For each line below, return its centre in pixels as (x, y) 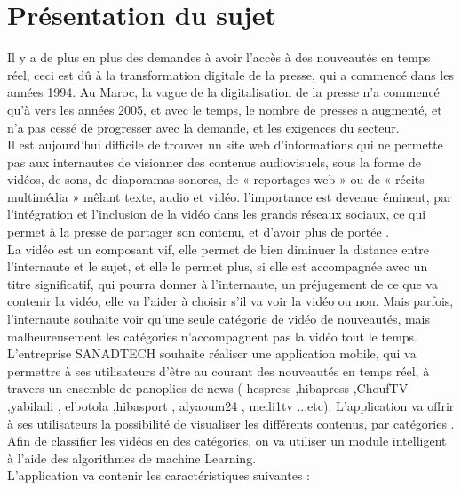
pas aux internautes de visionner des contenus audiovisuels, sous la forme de (214, 161)
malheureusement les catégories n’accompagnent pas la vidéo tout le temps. (213, 336)
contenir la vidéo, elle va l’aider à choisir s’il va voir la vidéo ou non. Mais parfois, (230, 301)
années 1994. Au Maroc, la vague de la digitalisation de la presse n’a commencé (223, 92)
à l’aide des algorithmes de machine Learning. (132, 458)
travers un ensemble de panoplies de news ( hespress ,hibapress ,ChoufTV (208, 388)
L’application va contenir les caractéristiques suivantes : (159, 475)
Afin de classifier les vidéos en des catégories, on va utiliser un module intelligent (227, 441)
